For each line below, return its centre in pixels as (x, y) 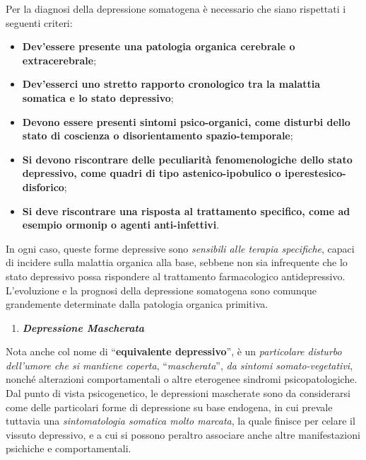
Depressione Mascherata (83, 327)
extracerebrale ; (59, 60)
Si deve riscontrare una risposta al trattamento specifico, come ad (186, 211)
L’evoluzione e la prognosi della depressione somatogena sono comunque (161, 290)
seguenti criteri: (39, 22)
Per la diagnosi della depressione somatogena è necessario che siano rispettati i (176, 8)
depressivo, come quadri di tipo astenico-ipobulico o (152, 173)
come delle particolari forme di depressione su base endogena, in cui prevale (169, 407)
